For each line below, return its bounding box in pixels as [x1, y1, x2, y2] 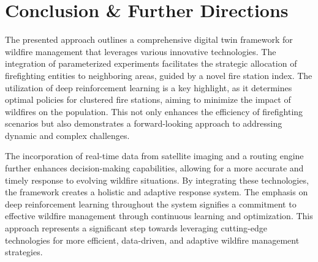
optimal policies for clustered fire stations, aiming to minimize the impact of [5, 93, 291, 106]
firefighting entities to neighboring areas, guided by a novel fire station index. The [5, 69, 312, 81]
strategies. [5, 245, 43, 258]
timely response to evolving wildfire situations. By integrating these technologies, [5, 173, 309, 186]
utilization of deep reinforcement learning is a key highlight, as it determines [5, 81, 292, 94]
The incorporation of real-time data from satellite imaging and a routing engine [5, 149, 304, 162]
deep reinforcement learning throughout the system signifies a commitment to [5, 197, 297, 210]
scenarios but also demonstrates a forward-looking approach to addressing [5, 117, 282, 130]
